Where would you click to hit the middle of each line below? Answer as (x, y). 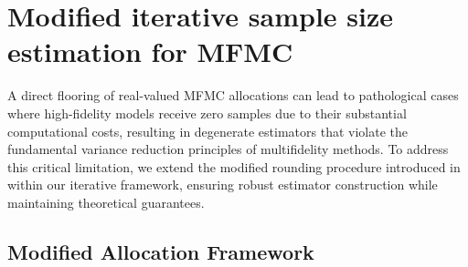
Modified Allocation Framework (161, 251)
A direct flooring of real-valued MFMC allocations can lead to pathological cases (233, 95)
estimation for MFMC (150, 51)
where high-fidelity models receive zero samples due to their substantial (207, 113)
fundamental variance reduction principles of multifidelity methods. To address (228, 149)
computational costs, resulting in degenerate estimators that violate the (207, 131)
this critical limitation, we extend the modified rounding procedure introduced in (234, 166)
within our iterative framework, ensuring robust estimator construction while (223, 185)
